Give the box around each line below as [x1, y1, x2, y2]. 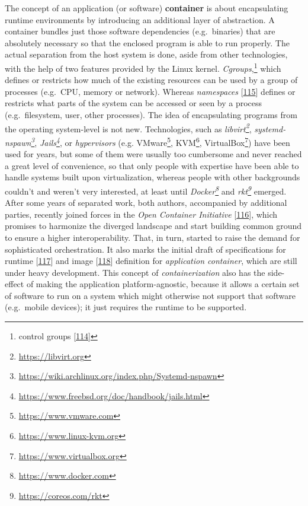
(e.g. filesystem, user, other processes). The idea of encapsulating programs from [5, 109, 297, 120]
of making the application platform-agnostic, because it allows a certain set [26, 278, 300, 290]
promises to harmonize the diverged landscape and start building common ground [5, 219, 302, 232]
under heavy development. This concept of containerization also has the [5, 266, 265, 278]
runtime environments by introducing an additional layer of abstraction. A [5, 13, 275, 26]
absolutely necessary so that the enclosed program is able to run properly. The [5, 36, 290, 49]
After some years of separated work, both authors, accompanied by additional [5, 196, 287, 209]
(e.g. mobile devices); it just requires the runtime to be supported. [5, 301, 247, 313]
